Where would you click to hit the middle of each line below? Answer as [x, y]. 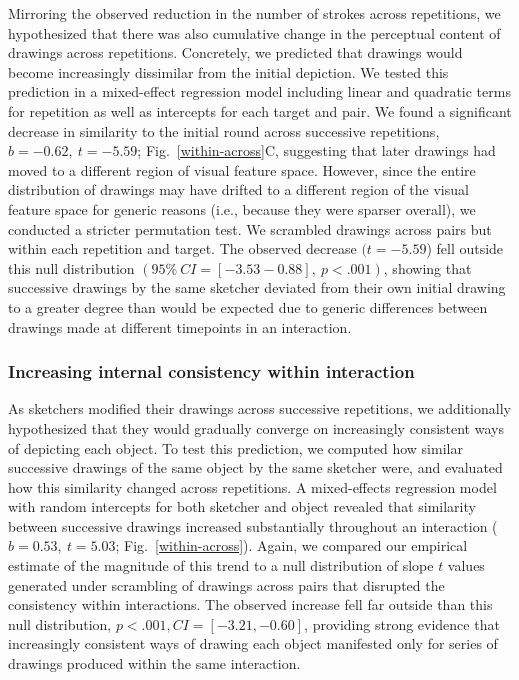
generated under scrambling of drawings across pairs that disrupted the [226, 584]
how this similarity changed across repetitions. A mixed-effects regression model [252, 486]
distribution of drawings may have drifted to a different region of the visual [238, 189]
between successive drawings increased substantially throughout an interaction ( [253, 525]
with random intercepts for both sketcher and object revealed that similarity [242, 506]
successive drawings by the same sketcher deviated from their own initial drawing [257, 287]
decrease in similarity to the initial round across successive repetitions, [224, 130]
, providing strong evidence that [402, 623]
